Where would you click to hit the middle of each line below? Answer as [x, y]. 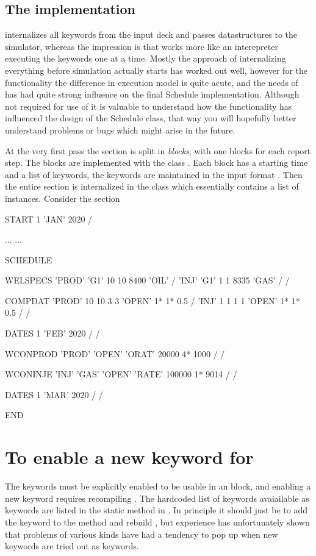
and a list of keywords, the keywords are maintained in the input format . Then [154, 174]
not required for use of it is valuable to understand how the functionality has [149, 106]
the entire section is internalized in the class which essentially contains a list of [152, 186]
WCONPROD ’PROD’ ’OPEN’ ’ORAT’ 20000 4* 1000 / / [115, 353]
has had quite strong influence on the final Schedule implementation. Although [152, 94]
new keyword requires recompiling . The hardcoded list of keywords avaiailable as [157, 498]
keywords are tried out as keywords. [72, 546]
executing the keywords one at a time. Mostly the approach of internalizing [145, 58]
